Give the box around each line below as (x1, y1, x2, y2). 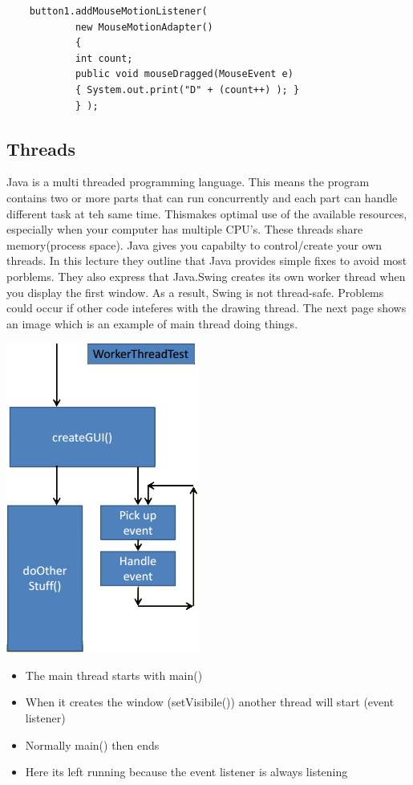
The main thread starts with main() (25, 666, 203, 683)
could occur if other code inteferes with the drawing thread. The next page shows (6, 299, 407, 316)
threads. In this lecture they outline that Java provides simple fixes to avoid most (6, 252, 407, 269)
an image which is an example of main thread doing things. (6, 315, 298, 331)
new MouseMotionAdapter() (75, 21, 213, 33)
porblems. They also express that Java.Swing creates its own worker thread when (6, 267, 406, 284)
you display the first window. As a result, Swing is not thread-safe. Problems (6, 283, 384, 300)
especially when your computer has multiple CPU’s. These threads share (6, 221, 363, 238)
